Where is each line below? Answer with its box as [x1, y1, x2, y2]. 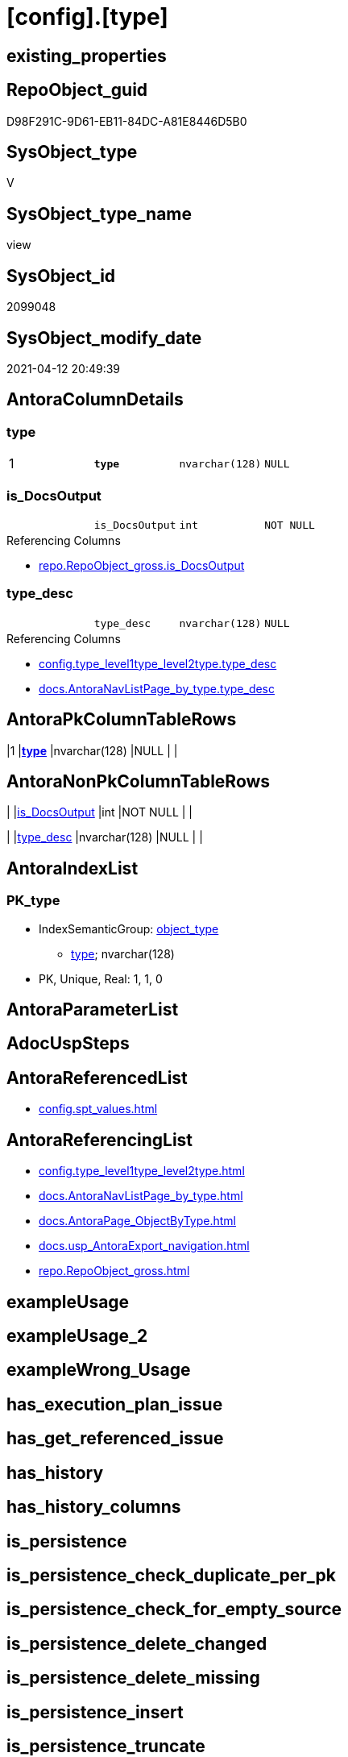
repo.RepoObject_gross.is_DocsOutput [39, 558, 245, 572]
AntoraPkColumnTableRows [6, 709, 237, 730]
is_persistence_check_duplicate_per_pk [6, 1564, 336, 1585]
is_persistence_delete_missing [6, 1668, 260, 1688]
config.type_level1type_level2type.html [39, 1164, 245, 1178]
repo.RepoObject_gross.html [39, 1264, 190, 1278]
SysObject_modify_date [6, 327, 202, 348]
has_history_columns [6, 1497, 181, 1518]
